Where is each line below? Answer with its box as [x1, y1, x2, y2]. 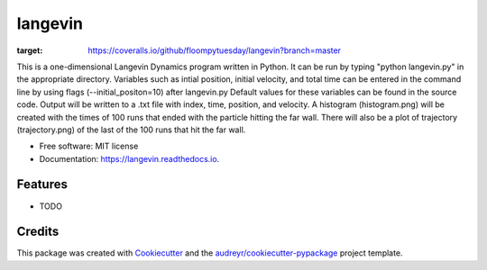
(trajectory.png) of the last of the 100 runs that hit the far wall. [16, 124, 246, 135]
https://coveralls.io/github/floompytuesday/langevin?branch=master [87, 45, 342, 56]
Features [16, 176, 68, 193]
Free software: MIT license [39, 140, 139, 152]
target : [16, 45, 43, 56]
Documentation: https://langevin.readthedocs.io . [39, 153, 220, 164]
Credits [16, 224, 60, 239]
